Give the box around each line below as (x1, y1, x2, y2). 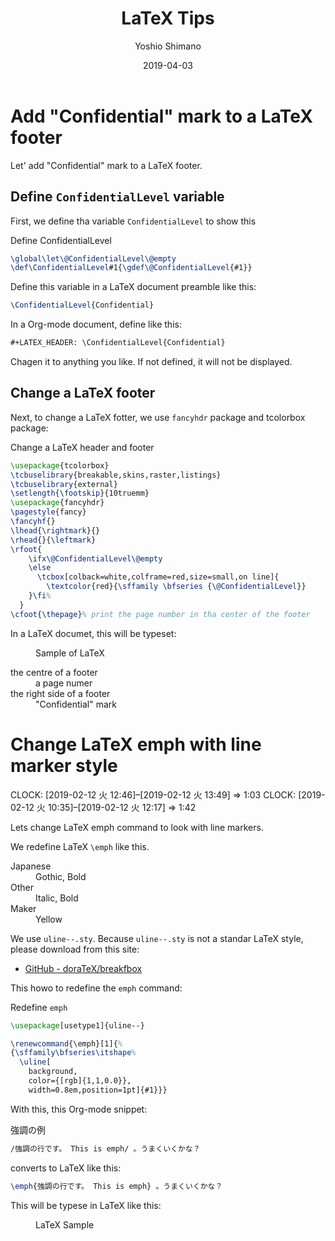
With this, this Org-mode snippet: (10, 1103, 148, 1115)
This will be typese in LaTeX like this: (10, 1199, 162, 1211)
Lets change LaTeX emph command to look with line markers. (10, 821, 264, 833)
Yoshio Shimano (134, 40, 202, 52)
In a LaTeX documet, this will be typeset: (10, 627, 177, 639)
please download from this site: (10, 943, 140, 955)
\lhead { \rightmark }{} (10, 525, 101, 536)
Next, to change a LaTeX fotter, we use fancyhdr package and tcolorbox (10, 411, 306, 423)
